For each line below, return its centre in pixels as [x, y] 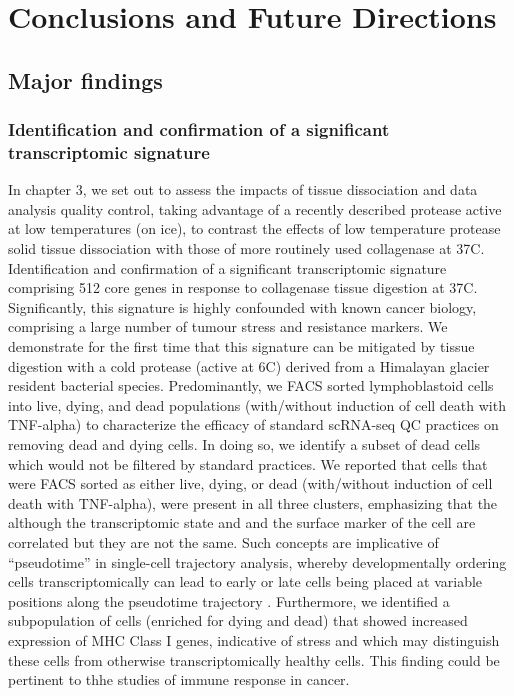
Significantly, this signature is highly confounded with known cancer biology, [242, 306]
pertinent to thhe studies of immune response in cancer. [179, 679]
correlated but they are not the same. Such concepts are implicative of [223, 541]
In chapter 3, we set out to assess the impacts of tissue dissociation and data [243, 189]
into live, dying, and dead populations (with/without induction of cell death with [257, 404]
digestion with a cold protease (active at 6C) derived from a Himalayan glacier [249, 365]
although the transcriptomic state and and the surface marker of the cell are [242, 522]
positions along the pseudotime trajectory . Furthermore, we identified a [229, 600]
